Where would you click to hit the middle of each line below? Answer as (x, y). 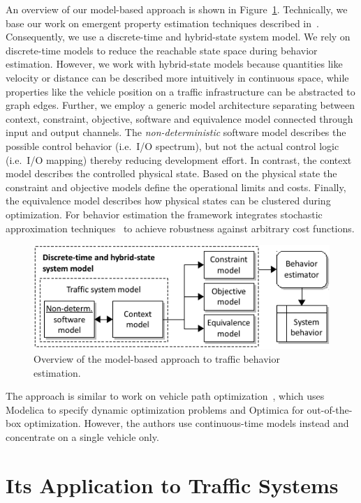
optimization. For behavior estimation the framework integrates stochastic (164, 214)
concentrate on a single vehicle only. (82, 436)
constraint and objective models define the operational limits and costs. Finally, (176, 187)
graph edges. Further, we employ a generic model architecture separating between (180, 105)
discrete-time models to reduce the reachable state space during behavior (162, 50)
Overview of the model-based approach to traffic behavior (157, 358)
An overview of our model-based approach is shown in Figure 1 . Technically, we (177, 9)
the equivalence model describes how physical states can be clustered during (168, 201)
